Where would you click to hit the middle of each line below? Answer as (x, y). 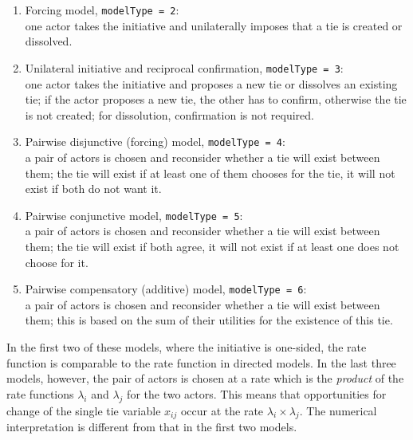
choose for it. (57, 262)
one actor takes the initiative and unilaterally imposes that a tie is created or (214, 25)
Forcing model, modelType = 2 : (102, 10)
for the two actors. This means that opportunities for (257, 393)
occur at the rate (222, 410)
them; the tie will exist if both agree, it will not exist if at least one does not (212, 246)
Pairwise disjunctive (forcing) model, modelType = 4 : (155, 141)
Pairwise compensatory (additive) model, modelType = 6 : (166, 289)
